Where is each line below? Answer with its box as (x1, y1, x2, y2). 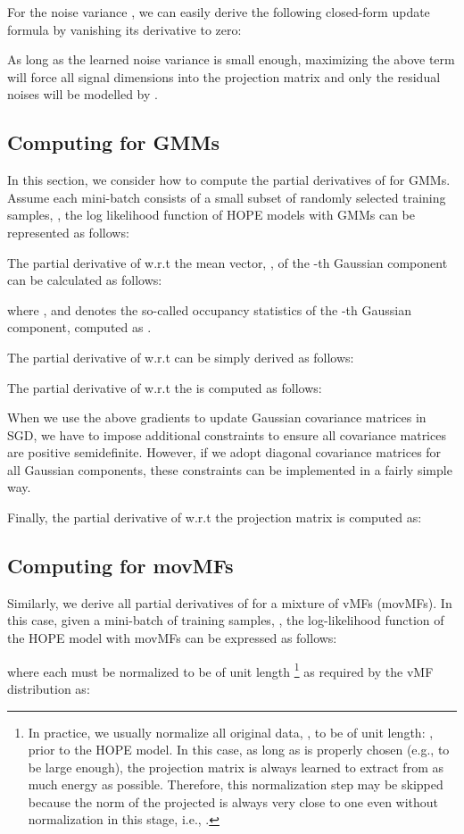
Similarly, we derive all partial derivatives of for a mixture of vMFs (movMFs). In (7, 593, 452, 612)
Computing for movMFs (7, 552, 234, 580)
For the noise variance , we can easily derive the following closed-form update (7, 3, 430, 21)
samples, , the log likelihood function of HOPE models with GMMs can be (7, 205, 415, 224)
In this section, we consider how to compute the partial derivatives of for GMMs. (7, 171, 451, 189)
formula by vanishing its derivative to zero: (7, 20, 242, 38)
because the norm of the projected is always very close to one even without (28, 792, 439, 811)
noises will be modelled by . (7, 85, 158, 104)
